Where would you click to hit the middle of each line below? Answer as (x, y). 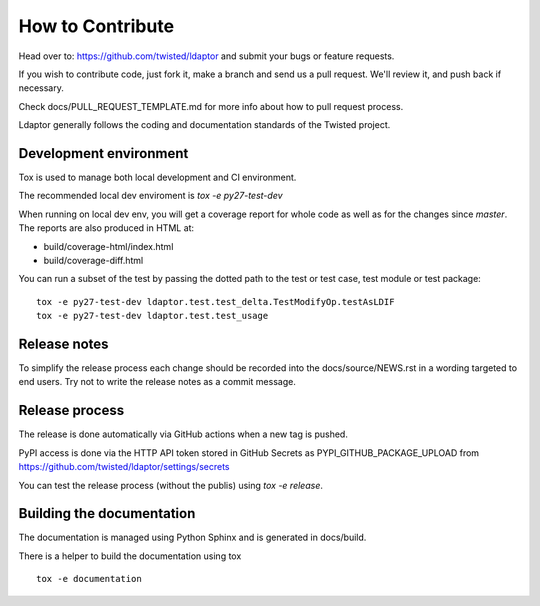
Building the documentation (107, 513)
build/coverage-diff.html (93, 260)
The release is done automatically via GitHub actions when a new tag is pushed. (183, 434)
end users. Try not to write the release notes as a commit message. (157, 382)
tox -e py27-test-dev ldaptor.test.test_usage (152, 316)
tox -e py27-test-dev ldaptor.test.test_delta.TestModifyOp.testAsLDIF (215, 301)
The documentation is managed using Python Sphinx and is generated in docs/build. (192, 537)
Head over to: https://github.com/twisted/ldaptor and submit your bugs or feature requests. (206, 56)
